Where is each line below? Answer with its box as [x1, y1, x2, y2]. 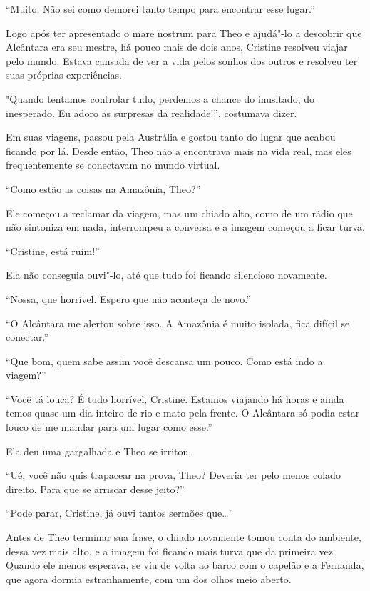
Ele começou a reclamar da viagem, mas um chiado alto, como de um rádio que [6, 205, 353, 220]
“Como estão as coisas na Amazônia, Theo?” [6, 181, 201, 196]
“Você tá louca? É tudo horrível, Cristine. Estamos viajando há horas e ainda [6, 391, 344, 406]
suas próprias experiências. [6, 67, 122, 82]
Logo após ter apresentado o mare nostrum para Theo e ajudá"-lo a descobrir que [6, 25, 362, 40]
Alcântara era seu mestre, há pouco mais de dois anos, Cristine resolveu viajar [6, 39, 348, 54]
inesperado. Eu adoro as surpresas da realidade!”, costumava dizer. [6, 105, 297, 120]
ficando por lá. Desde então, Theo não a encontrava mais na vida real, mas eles [6, 143, 351, 158]
